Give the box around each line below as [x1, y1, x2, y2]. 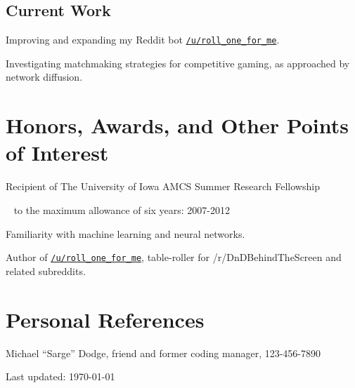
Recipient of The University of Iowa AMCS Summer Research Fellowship [6, 179, 320, 194]
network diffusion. [6, 69, 83, 84]
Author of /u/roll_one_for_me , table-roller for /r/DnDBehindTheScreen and [6, 250, 342, 265]
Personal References [6, 305, 205, 333]
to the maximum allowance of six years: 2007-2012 [13, 202, 231, 217]
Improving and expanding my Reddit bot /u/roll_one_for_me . [6, 32, 280, 47]
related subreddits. [6, 263, 86, 278]
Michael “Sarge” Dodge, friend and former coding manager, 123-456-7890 [6, 345, 321, 360]
